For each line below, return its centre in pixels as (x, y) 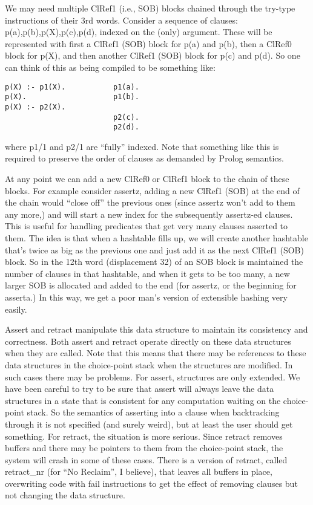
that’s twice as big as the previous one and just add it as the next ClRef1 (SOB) (154, 249)
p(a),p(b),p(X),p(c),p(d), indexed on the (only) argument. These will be (139, 32)
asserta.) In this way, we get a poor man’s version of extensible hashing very (146, 297)
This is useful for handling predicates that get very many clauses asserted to (147, 226)
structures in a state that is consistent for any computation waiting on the (143, 400)
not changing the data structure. (65, 495)
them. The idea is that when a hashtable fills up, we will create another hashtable (156, 238)
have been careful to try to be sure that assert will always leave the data (140, 389)
